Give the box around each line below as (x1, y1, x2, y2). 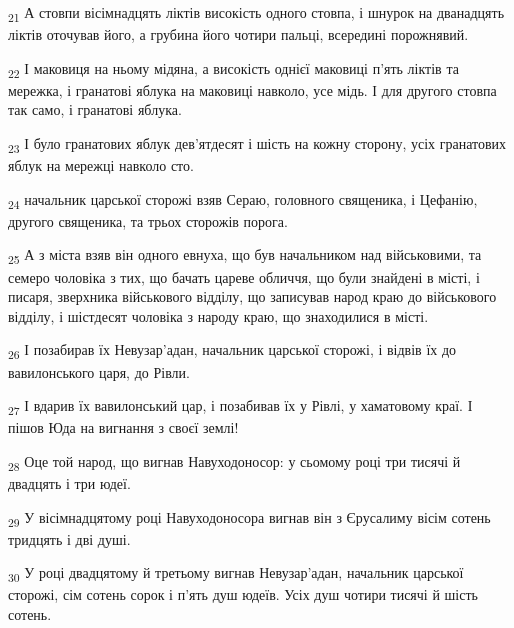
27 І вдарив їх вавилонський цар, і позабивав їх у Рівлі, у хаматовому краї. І (8, 395, 473, 418)
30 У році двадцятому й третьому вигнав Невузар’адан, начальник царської (8, 562, 464, 586)
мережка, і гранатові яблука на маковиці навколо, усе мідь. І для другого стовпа (8, 79, 497, 100)
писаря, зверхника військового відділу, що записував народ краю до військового (8, 286, 497, 307)
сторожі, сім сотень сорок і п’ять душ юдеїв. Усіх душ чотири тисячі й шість (8, 584, 478, 605)
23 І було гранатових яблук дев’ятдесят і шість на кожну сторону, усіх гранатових (8, 133, 507, 156)
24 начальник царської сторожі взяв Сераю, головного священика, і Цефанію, (8, 188, 478, 212)
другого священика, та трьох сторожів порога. (8, 210, 288, 231)
